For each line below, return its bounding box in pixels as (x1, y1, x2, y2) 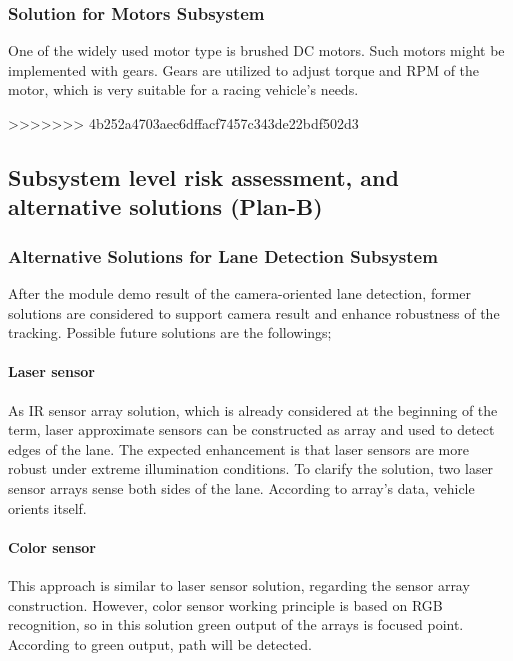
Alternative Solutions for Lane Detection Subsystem (8, 243, 438, 268)
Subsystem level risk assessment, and (8, 161, 399, 192)
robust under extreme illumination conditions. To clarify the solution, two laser (8, 458, 494, 479)
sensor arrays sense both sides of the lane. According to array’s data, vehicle (8, 477, 475, 498)
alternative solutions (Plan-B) (8, 191, 323, 222)
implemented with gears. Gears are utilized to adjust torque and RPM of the (8, 59, 480, 80)
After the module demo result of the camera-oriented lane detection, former (8, 282, 472, 303)
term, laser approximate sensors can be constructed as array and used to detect (8, 419, 495, 440)
